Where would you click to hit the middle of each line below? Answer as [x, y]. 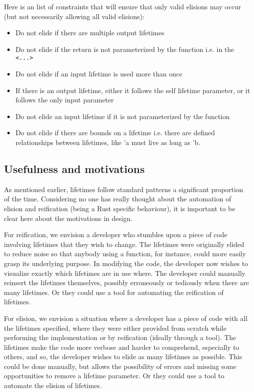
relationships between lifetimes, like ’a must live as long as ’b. [108, 142]
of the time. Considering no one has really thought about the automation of [118, 199]
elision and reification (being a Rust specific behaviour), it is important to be [120, 208]
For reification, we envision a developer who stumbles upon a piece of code [116, 234]
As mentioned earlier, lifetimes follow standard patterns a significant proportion [124, 189]
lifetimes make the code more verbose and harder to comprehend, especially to [122, 347]
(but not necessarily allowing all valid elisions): [74, 16]
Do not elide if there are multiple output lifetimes [90, 33]
